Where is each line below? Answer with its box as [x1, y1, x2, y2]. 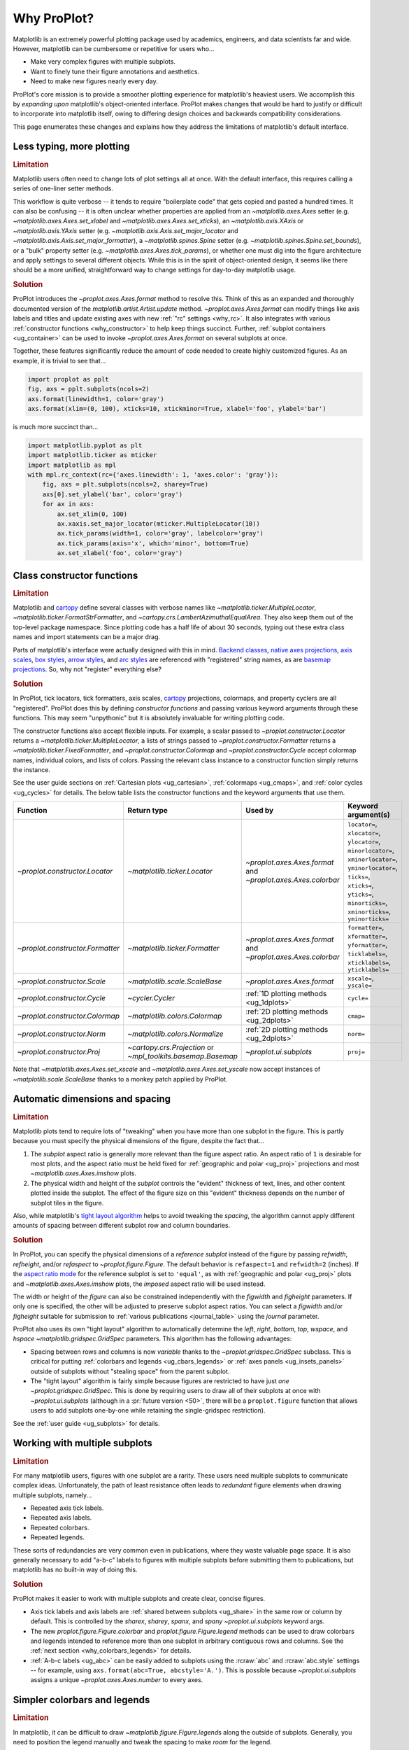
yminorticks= [347, 916, 389, 923]
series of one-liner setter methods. [13, 184, 113, 192]
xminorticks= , [347, 906, 392, 916]
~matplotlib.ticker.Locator [127, 866, 213, 876]
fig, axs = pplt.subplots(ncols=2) [27, 385, 150, 393]
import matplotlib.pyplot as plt [27, 441, 143, 449]
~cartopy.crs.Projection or [127, 1043, 215, 1053]
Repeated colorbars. [30, 1523, 89, 1532]
